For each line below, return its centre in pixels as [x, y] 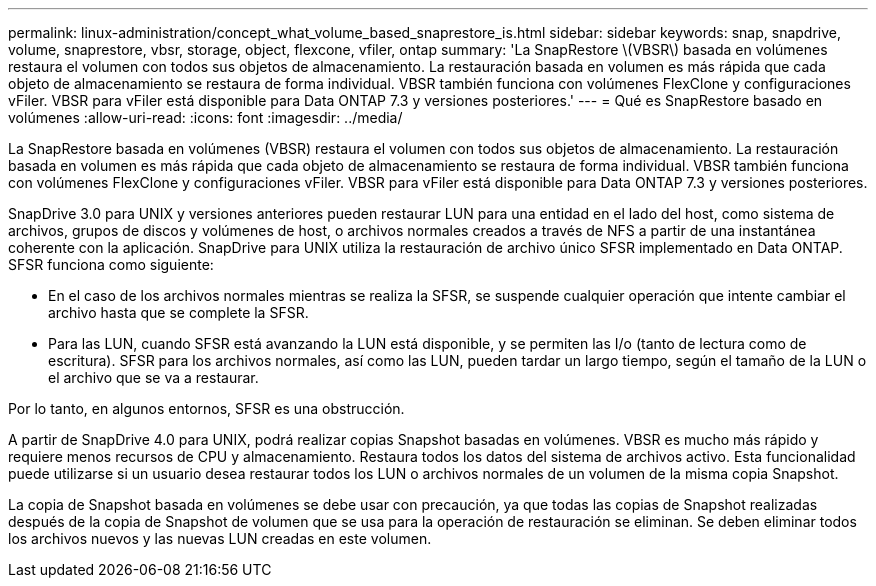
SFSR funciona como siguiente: [111, 264]
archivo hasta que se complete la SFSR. [178, 312]
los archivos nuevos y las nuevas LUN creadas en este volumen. [220, 538]
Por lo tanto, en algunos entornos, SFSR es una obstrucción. [206, 408]
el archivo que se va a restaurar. [153, 377]
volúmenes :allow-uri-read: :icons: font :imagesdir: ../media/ [205, 117]
